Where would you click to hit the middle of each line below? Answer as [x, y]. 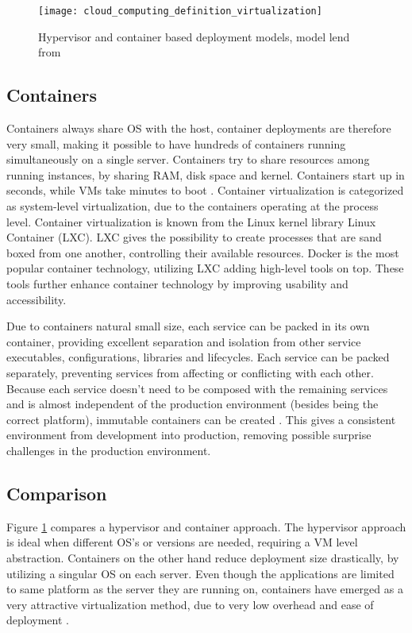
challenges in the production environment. [109, 450]
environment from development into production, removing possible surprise [189, 435]
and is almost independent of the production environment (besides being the [193, 404]
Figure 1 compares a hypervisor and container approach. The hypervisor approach [206, 526]
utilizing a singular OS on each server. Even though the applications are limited [200, 573]
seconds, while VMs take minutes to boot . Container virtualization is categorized [205, 190]
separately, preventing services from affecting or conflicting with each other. [190, 372]
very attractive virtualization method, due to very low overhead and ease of [190, 604]
